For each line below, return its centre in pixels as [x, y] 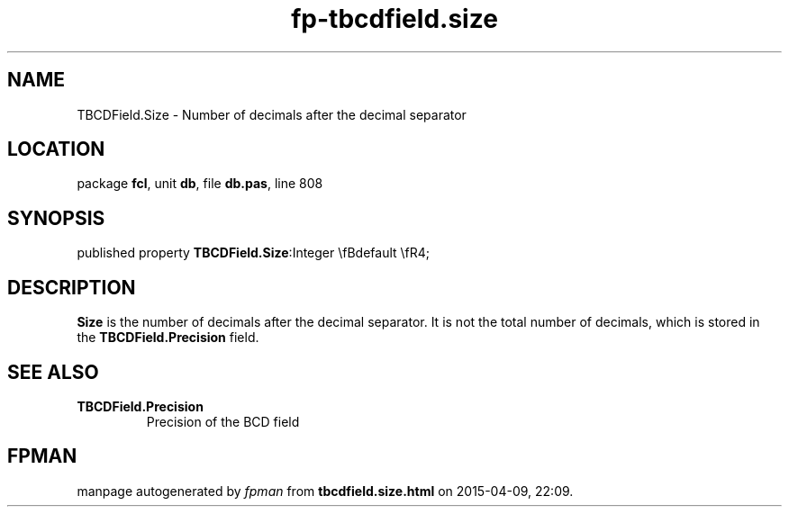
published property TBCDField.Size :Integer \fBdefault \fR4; [254, 253]
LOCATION [56, 149]
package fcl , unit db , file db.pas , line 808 [200, 184]
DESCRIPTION [72, 287]
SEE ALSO [53, 372]
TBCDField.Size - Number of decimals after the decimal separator [272, 114]
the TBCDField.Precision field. [168, 338]
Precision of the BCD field [223, 421]
